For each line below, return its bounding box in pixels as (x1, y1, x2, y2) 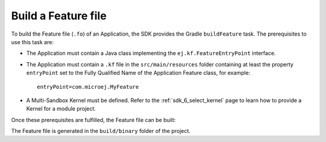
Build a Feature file (11, 9, 107, 22)
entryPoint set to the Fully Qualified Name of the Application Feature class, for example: (26, 69, 251, 77)
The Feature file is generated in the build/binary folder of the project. (11, 127, 191, 135)
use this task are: (11, 38, 54, 45)
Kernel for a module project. (26, 105, 96, 112)
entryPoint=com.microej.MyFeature (37, 83, 139, 90)
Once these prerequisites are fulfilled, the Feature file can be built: (11, 116, 176, 123)
